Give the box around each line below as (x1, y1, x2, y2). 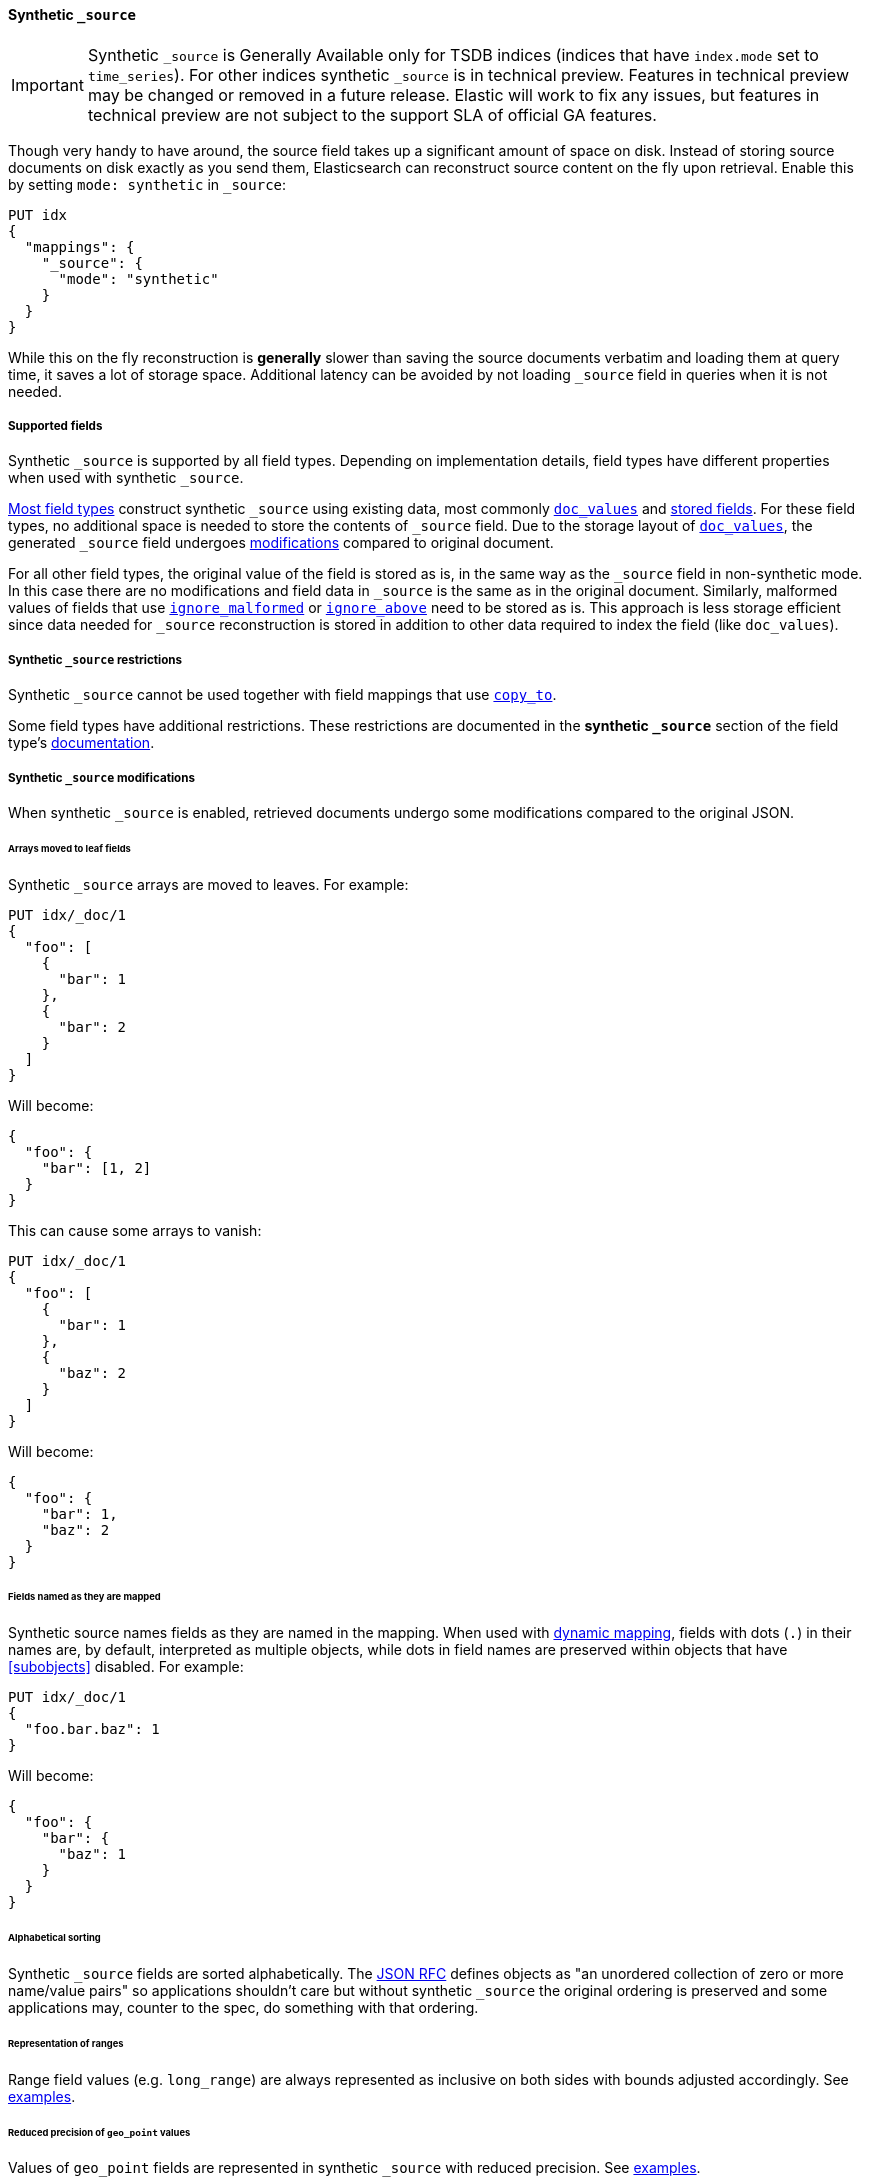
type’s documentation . (8, 734, 155, 752)
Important (11, 74, 84, 95)
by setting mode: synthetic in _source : (8, 175, 287, 193)
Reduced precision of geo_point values (8, 2126, 191, 2138)
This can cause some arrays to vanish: (8, 1221, 262, 1239)
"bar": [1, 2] (41, 1159, 152, 1176)
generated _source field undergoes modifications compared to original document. (8, 534, 554, 552)
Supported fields (8, 419, 103, 433)
